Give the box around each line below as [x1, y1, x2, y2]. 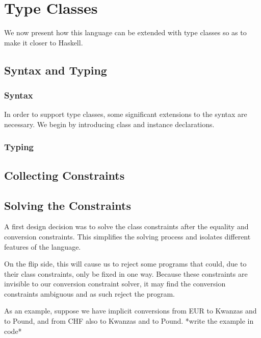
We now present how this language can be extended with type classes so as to [4, 27, 247, 38]
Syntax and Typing [4, 62, 107, 78]
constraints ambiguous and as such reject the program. [4, 288, 175, 299]
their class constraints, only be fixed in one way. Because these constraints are [4, 268, 248, 279]
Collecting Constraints [4, 167, 125, 183]
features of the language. [4, 241, 81, 252]
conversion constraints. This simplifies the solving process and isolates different [4, 231, 251, 242]
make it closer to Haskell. [4, 37, 83, 47]
